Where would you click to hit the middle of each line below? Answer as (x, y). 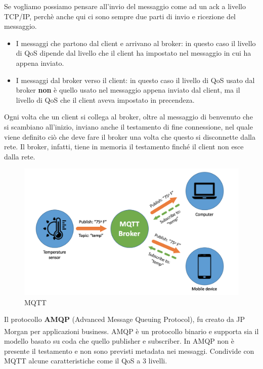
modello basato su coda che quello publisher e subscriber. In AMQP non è (119, 341)
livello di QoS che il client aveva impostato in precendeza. (105, 99)
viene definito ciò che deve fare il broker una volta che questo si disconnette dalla (130, 136)
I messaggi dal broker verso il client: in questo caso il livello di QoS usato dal (135, 80)
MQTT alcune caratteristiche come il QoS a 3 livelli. (86, 361)
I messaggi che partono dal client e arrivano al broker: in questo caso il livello (136, 43)
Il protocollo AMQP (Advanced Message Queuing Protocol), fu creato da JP (125, 319)
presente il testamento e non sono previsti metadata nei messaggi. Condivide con (129, 351)
